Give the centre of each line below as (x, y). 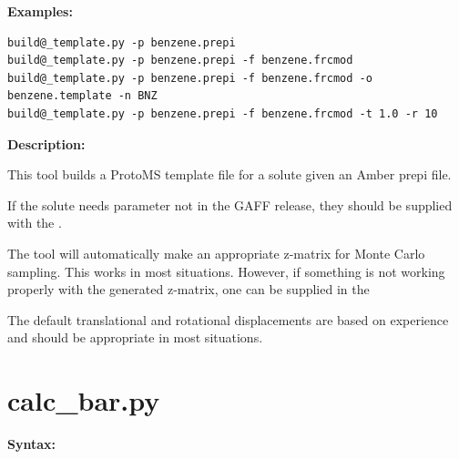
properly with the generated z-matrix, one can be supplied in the (189, 289)
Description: (46, 143)
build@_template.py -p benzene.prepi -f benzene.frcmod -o (190, 78)
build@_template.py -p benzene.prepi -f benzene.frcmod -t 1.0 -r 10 (223, 113)
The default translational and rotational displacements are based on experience (228, 319)
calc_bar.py (84, 400)
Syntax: (31, 444)
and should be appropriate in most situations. (135, 337)
